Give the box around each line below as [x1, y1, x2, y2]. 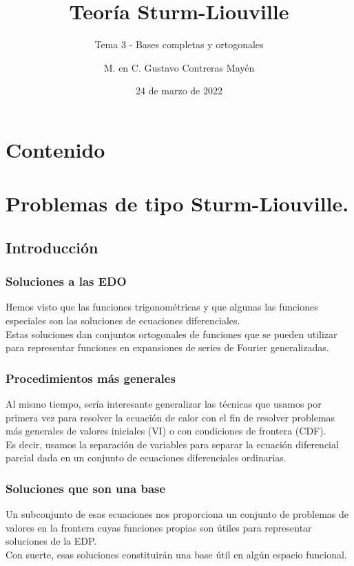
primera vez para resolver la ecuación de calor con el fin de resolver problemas [6, 410, 335, 424]
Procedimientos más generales [6, 369, 176, 386]
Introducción [6, 236, 98, 258]
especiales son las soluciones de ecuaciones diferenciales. [6, 313, 240, 328]
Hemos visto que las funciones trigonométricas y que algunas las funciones [6, 300, 318, 314]
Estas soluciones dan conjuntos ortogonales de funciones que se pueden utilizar [6, 326, 337, 341]
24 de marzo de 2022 [135, 83, 222, 98]
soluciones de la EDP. [6, 534, 97, 548]
